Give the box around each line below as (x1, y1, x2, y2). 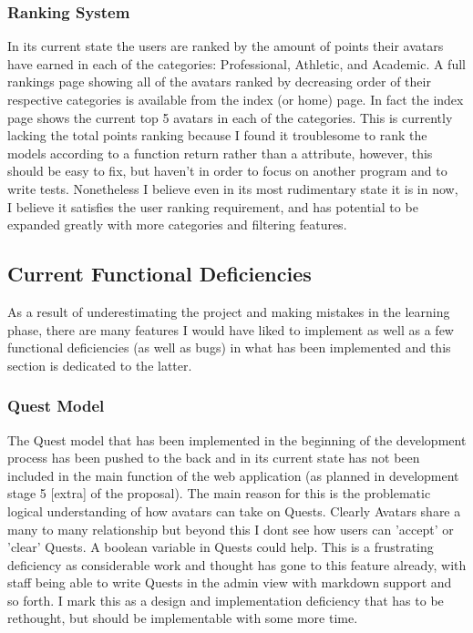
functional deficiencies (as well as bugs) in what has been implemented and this (7, 338, 451, 357)
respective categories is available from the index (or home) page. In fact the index (7, 90, 464, 108)
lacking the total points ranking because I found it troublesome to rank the (7, 126, 427, 145)
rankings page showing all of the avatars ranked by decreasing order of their (7, 72, 431, 91)
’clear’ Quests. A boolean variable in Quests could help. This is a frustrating (7, 537, 434, 556)
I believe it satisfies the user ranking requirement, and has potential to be (7, 197, 418, 216)
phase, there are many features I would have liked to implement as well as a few (7, 320, 454, 339)
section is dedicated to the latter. (7, 355, 192, 374)
